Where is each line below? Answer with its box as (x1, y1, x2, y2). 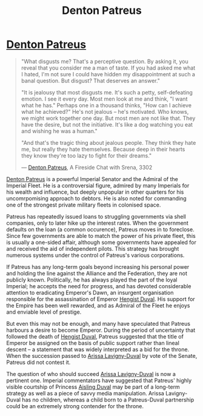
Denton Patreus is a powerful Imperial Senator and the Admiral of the (6, 175, 179, 182)
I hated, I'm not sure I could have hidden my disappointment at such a (21, 70, 196, 78)
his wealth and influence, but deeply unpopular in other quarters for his (6, 188, 184, 196)
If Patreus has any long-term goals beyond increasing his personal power (6, 263, 190, 270)
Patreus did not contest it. (6, 358, 71, 366)
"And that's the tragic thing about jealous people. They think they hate (21, 139, 196, 146)
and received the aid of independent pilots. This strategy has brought (6, 245, 179, 252)
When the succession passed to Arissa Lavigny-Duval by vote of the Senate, (6, 352, 198, 359)
